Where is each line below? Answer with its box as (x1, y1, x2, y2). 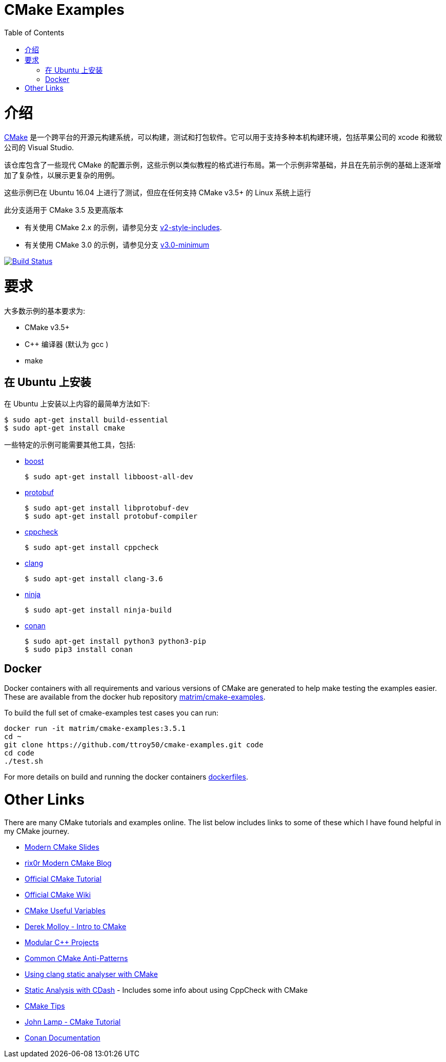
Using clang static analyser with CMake (25, 969, 158, 978)
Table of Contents (4, 28, 65, 37)
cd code (4, 749, 35, 758)
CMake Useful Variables (25, 906, 106, 915)
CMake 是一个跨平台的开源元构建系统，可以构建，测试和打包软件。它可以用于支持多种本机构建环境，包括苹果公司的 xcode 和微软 (4, 133, 442, 142)
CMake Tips (25, 1001, 65, 1010)
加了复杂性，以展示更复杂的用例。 (4, 171, 119, 180)
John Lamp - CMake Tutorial (25, 1017, 121, 1026)
